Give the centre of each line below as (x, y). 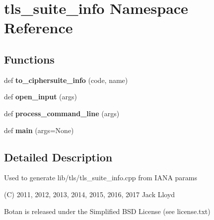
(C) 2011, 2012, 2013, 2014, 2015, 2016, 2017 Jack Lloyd (90, 194)
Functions (29, 59)
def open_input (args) (41, 97)
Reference (38, 28)
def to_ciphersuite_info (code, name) (66, 80)
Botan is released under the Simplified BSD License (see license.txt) (107, 211)
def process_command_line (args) (62, 113)
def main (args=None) (39, 130)
